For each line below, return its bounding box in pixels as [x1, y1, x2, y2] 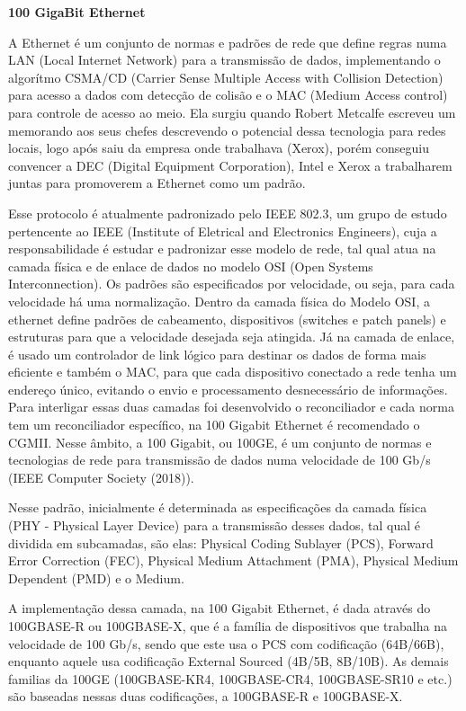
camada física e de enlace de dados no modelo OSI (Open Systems [8, 256, 373, 275]
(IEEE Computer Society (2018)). [8, 467, 194, 486]
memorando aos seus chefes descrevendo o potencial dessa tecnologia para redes [8, 120, 446, 139]
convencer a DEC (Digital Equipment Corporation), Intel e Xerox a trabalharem [8, 156, 453, 174]
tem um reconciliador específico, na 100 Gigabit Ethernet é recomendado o [8, 415, 420, 434]
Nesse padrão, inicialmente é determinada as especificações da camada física [8, 498, 427, 517]
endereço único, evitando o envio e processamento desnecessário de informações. [8, 379, 448, 398]
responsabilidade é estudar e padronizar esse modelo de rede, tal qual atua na [8, 239, 436, 258]
